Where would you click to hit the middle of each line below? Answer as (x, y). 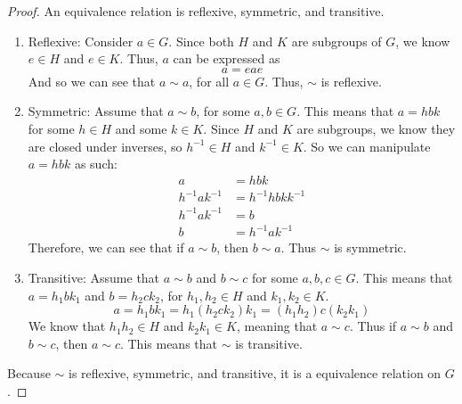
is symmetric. (370, 247)
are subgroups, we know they (376, 128)
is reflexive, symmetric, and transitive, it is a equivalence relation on (255, 373)
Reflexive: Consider (81, 41)
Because (29, 373)
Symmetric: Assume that (96, 111)
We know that (67, 326)
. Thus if (373, 326)
